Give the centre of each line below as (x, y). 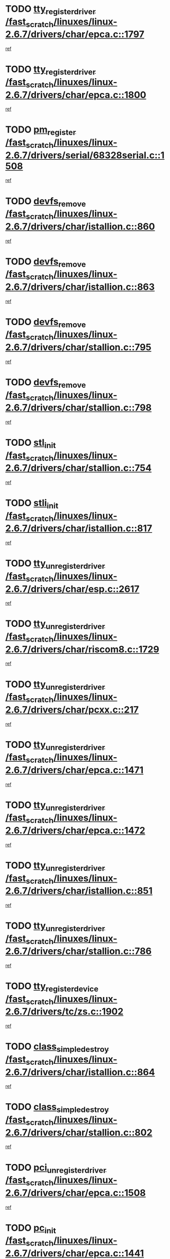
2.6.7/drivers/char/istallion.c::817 (79, 528)
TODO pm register (41, 131)
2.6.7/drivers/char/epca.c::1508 (76, 1193)
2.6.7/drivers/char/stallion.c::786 (79, 951)
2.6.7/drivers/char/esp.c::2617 (72, 589)
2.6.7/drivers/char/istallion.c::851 (79, 891)
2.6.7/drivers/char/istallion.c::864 (80, 1072)
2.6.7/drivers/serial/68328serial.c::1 (85, 155)
